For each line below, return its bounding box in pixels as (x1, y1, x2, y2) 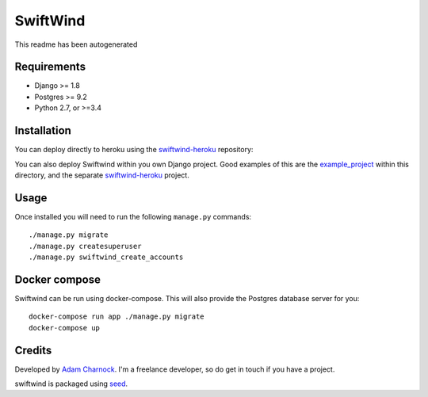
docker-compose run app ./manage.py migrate (29, 312, 205, 321)
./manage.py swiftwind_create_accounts (29, 253, 184, 261)
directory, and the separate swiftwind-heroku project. (14, 170, 189, 180)
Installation (14, 124, 71, 138)
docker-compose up (29, 323, 101, 332)
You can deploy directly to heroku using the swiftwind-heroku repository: (14, 145, 254, 155)
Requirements (14, 60, 86, 74)
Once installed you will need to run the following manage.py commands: (14, 212, 252, 221)
